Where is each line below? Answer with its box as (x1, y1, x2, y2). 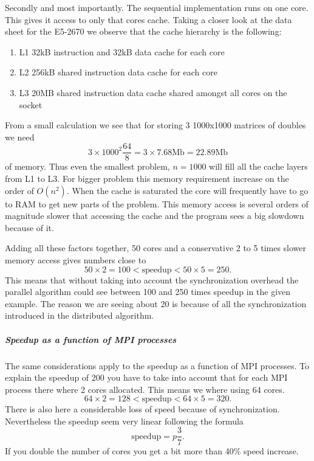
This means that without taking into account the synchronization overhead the (5, 273, 299, 286)
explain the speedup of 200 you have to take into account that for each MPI (5, 371, 288, 384)
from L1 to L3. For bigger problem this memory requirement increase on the (5, 172, 289, 184)
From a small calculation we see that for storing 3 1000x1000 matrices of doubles (5, 119, 306, 131)
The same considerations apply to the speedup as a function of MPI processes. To (5, 359, 309, 372)
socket (19, 98, 43, 111)
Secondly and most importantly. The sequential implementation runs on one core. (5, 1, 309, 13)
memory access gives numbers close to (5, 253, 146, 266)
